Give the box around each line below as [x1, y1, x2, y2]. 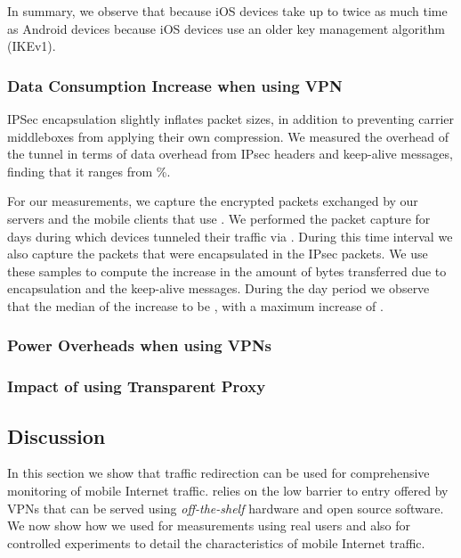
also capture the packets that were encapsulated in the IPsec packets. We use [7, 244, 428, 263]
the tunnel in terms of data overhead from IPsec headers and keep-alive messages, [7, 144, 453, 163]
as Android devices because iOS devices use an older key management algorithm [7, 19, 446, 37]
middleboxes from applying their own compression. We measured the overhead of [7, 127, 449, 145]
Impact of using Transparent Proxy [7, 375, 266, 398]
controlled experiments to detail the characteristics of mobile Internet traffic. [7, 533, 425, 552]
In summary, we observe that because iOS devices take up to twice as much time [7, 2, 448, 20]
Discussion [7, 422, 106, 449]
